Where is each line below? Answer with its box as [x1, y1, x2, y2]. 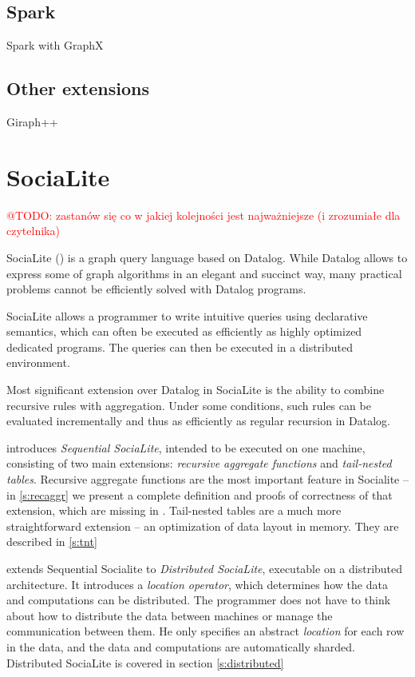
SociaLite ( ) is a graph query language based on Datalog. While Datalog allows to [6, 249, 408, 265]
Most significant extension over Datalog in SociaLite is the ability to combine [6, 381, 385, 398]
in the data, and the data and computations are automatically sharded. [6, 638, 355, 655]
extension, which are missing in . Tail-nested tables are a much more [6, 502, 342, 519]
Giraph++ [6, 113, 58, 129]
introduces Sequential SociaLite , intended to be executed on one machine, [6, 439, 366, 456]
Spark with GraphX [6, 37, 104, 54]
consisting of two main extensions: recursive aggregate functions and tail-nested [6, 455, 392, 472]
